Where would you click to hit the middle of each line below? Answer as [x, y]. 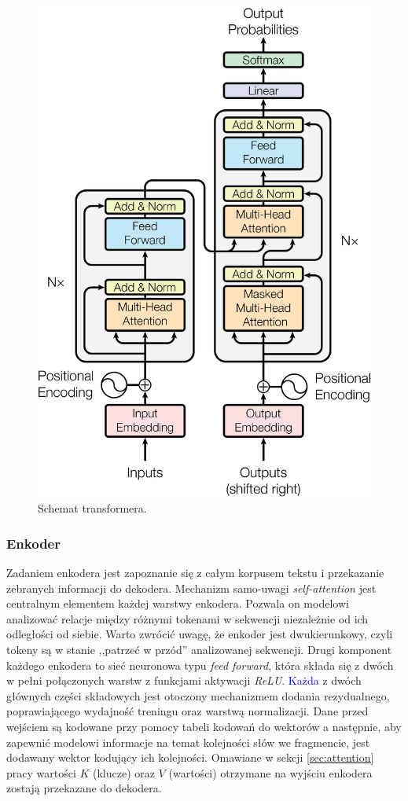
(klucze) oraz [124, 772]
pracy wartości [41, 772]
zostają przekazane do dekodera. [84, 788]
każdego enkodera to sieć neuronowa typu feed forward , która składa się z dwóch [200, 665]
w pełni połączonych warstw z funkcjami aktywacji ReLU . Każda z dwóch [184, 680]
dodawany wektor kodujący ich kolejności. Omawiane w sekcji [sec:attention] [190, 757]
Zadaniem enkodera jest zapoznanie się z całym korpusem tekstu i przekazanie [195, 573]
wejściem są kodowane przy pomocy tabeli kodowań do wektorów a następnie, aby [204, 727]
